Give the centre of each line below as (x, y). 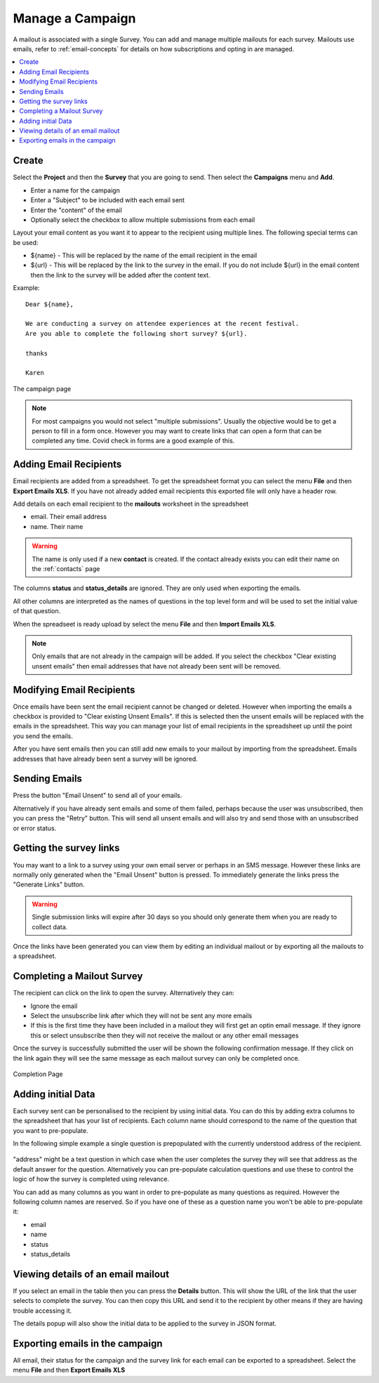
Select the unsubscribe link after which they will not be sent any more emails (141, 1016)
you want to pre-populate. (51, 1130)
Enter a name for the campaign (75, 190)
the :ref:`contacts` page (66, 568)
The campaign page (42, 388)
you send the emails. (43, 736)
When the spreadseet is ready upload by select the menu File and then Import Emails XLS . (145, 624)
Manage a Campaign (74, 18)
